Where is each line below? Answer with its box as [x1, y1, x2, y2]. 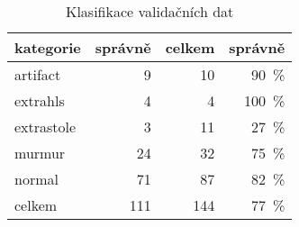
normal [14, 168, 59, 189]
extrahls [14, 90, 65, 111]
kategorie [14, 37, 81, 58]
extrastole [14, 116, 77, 137]
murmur [14, 142, 66, 163]
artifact [14, 64, 61, 85]
